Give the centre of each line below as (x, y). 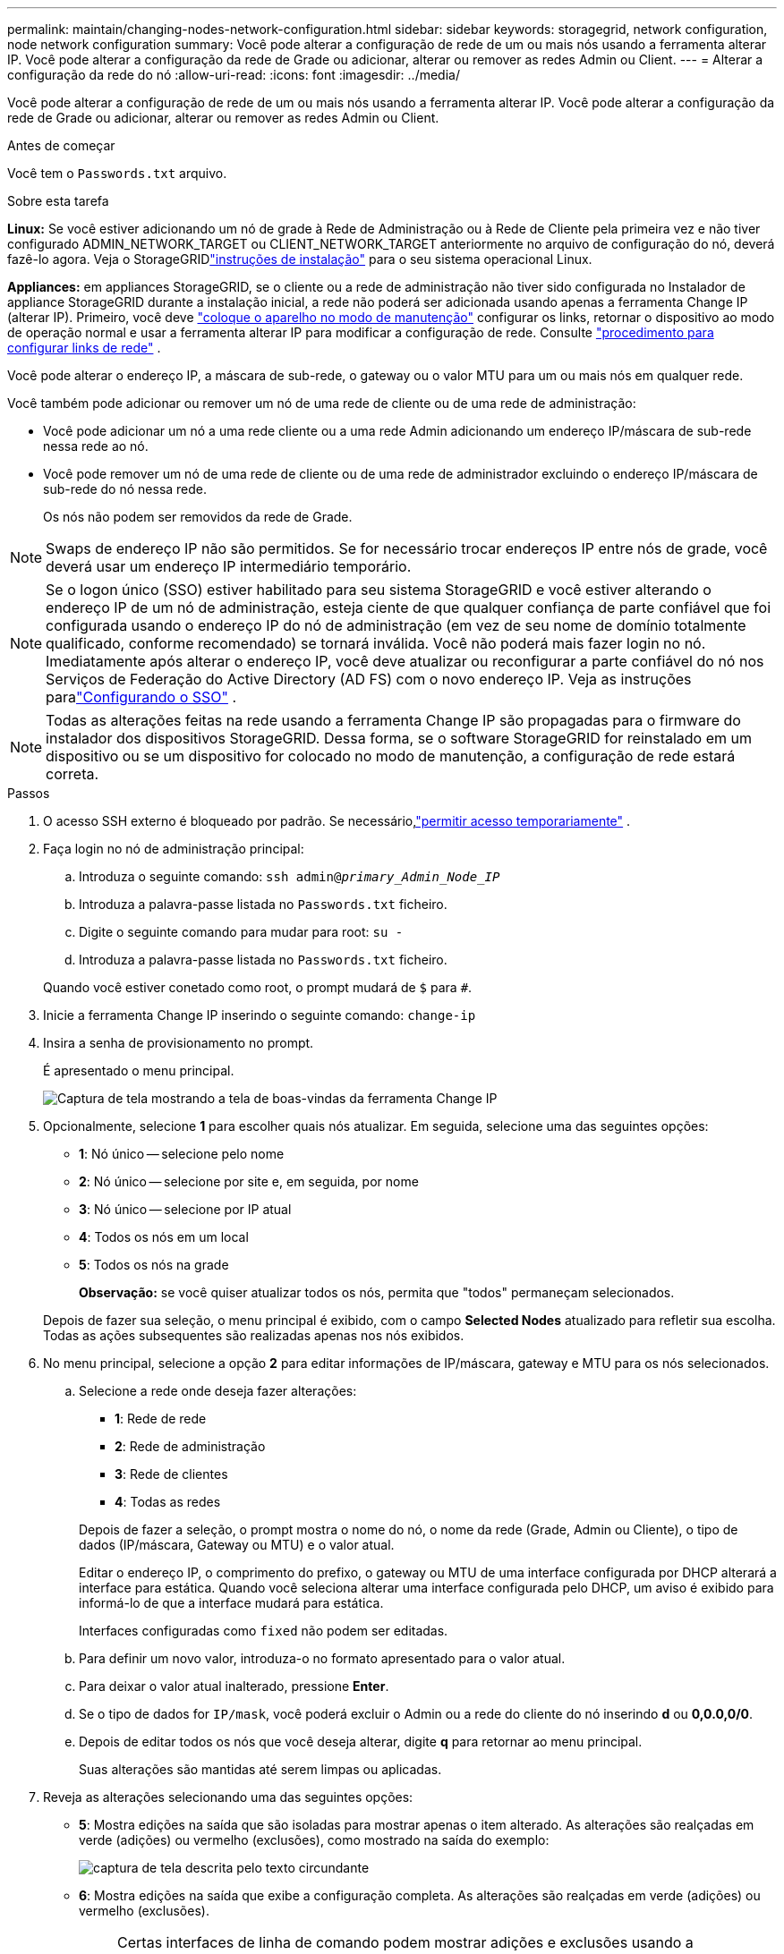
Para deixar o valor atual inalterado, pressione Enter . (234, 1686)
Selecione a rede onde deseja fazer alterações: (218, 1391)
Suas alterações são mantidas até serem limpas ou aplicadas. (260, 1769)
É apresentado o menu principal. (139, 1070)
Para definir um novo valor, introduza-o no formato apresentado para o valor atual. (322, 1658)
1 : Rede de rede (161, 1419)
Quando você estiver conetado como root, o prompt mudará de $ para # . (258, 987)
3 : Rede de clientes (171, 1474)
